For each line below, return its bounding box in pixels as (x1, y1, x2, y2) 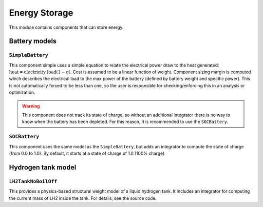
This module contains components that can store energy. (9, 24, 124, 30)
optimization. (9, 89, 35, 95)
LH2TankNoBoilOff (9, 178, 57, 185)
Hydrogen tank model (9, 163, 76, 171)
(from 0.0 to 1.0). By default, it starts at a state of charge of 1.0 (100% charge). (9, 150, 166, 156)
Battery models (9, 37, 57, 45)
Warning (22, 103, 40, 109)
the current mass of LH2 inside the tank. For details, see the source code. (9, 195, 157, 201)
